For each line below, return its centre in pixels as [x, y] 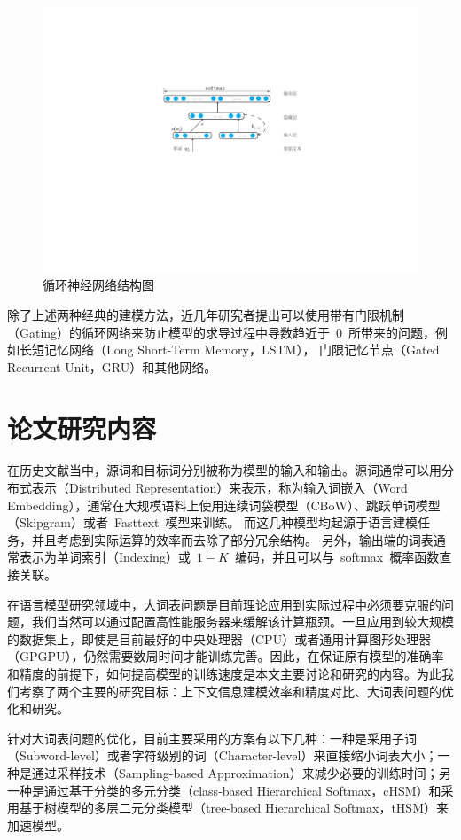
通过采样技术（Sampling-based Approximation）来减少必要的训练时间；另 [241, 772]
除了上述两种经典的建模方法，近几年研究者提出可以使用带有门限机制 [206, 314]
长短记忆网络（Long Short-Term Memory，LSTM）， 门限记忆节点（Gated [229, 350]
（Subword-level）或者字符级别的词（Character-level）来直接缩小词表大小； [223, 755]
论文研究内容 [82, 428]
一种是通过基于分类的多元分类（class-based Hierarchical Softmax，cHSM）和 [224, 790]
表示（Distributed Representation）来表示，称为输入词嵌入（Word [219, 488]
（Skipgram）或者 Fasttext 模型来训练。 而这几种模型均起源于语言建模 [213, 522]
